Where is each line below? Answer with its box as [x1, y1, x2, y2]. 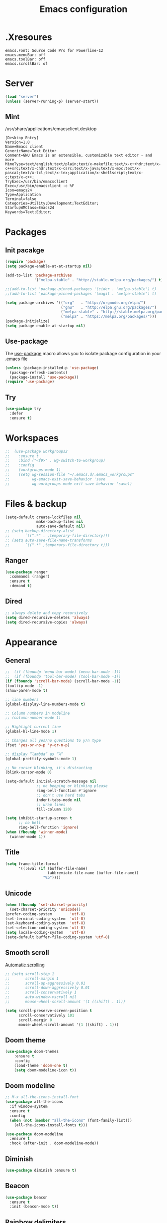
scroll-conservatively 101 [18, 1013, 75, 1018]
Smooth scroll [5, 949, 49, 957]
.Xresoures [5, 31, 52, 43]
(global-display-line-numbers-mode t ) [5, 702, 85, 707]
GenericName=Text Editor [5, 149, 57, 154]
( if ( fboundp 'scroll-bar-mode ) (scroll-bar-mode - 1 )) [5, 679, 121, 684]
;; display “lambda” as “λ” [5, 752, 64, 757]
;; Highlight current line [5, 724, 61, 729]
